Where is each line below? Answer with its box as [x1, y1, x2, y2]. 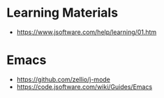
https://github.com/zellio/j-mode [16, 75, 111, 83]
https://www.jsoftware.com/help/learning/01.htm [16, 28, 157, 36]
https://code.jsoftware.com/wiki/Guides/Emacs [16, 82, 153, 91]
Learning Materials [6, 5, 119, 21]
